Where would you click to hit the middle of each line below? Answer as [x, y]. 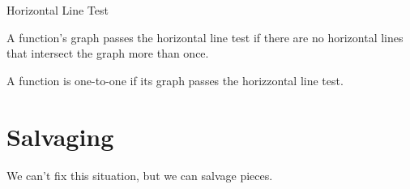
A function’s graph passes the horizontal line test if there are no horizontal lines [205, 37]
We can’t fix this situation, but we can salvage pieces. [140, 175]
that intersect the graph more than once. [108, 53]
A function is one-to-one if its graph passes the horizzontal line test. [175, 80]
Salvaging [60, 136]
